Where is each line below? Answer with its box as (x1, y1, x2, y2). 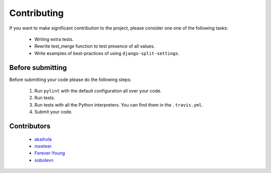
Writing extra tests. (34, 36, 74, 42)
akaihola (34, 136, 52, 142)
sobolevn (34, 157, 54, 163)
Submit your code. (34, 109, 73, 115)
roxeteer (34, 143, 52, 149)
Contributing (9, 7, 64, 18)
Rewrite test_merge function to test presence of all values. (34, 43, 155, 49)
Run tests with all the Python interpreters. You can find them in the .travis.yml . (34, 101, 203, 107)
